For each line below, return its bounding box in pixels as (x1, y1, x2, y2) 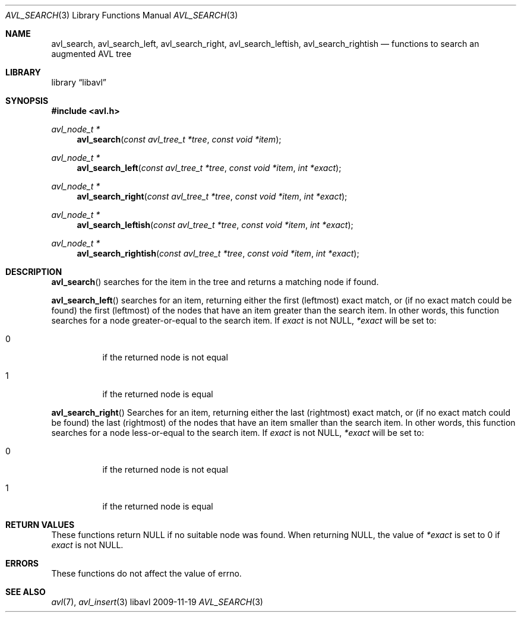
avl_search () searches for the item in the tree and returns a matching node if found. (51, 277, 379, 287)
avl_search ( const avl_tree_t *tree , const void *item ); (77, 134, 282, 144)
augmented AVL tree (51, 49, 132, 59)
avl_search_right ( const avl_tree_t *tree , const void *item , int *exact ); (77, 191, 348, 201)
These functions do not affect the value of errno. (51, 568, 242, 578)
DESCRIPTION (5, 267, 62, 277)
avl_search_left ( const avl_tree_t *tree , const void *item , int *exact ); (77, 163, 342, 173)
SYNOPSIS (5, 96, 49, 106)
